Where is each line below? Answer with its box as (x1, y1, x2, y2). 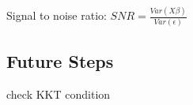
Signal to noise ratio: (6, 7, 107, 24)
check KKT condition (6, 85, 111, 102)
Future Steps (6, 49, 114, 73)
